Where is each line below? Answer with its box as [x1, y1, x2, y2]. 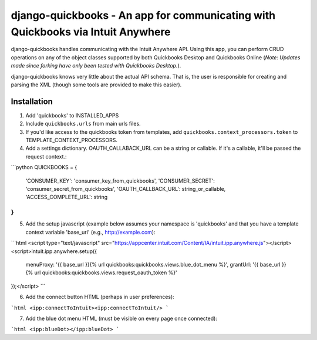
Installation [11, 96, 53, 106]
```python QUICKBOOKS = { [11, 164, 77, 171]
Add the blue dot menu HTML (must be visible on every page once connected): [25, 315, 217, 322]
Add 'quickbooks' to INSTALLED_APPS [25, 112, 119, 119]
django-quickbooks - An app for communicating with [11, 9, 276, 22]
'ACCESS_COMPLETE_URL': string [25, 194, 108, 201]
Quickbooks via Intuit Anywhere [11, 25, 171, 38]
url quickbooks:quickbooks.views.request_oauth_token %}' [34, 269, 177, 276]
